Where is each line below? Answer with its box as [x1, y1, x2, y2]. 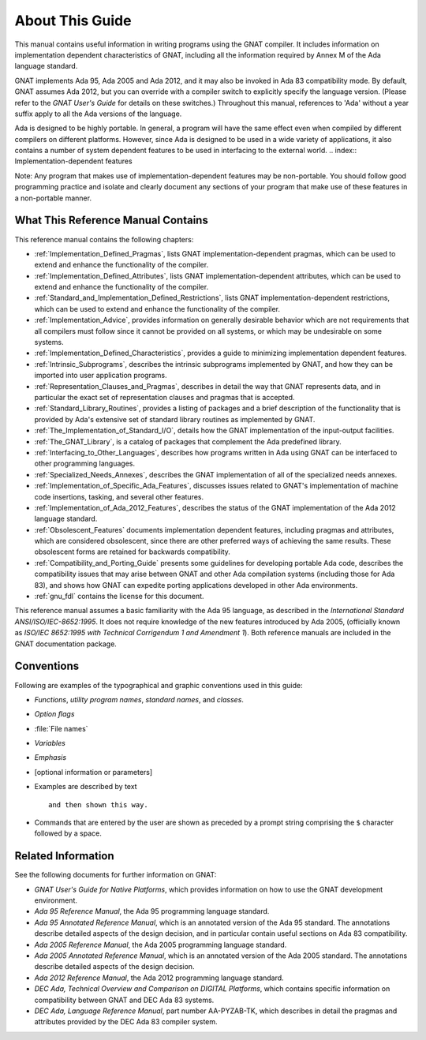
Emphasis [34, 753, 67, 762]
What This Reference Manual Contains [14, 214, 208, 227]
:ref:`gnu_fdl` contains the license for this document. [34, 592, 204, 601]
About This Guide [14, 12, 132, 29]
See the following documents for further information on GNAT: [14, 870, 217, 880]
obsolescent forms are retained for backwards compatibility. [34, 547, 230, 556]
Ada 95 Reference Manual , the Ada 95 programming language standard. [34, 907, 270, 916]
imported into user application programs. [34, 371, 167, 380]
